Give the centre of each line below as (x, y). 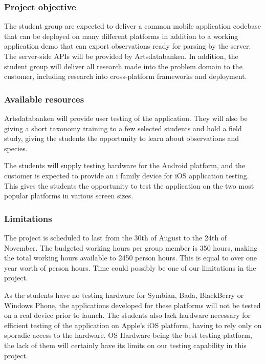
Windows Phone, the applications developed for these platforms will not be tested (132, 305)
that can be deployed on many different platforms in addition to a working (121, 36)
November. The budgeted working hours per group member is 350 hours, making (131, 247)
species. (16, 148)
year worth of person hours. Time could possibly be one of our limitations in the (130, 267)
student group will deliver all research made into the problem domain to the (123, 66)
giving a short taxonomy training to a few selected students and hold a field (123, 128)
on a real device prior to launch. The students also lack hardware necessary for (128, 315)
